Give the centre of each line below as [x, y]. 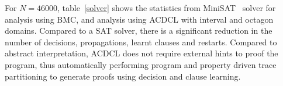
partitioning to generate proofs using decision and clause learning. [123, 76]
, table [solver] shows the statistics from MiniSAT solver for [167, 8]
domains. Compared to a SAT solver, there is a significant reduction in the [139, 31]
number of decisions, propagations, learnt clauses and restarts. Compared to [141, 42]
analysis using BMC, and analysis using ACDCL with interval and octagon [139, 19]
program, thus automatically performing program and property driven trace [141, 64]
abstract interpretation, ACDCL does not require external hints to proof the [141, 53]
